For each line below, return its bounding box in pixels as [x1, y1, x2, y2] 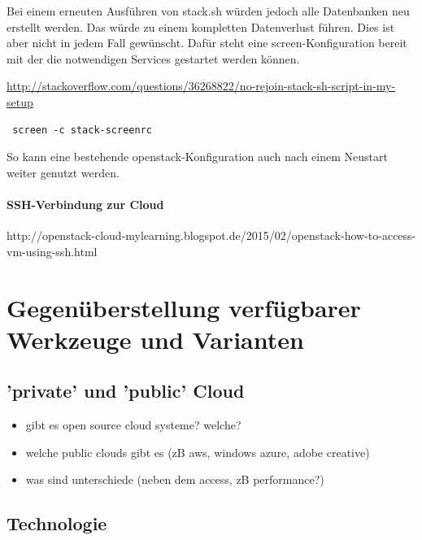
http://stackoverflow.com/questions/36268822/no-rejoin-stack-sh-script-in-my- [7, 77, 396, 94]
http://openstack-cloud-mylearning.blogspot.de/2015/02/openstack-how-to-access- [7, 227, 416, 244]
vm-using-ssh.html [7, 242, 98, 259]
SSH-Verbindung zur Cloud [7, 195, 164, 212]
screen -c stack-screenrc [12, 124, 152, 136]
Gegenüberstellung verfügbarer [7, 290, 361, 324]
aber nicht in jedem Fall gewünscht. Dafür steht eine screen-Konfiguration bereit [7, 34, 407, 51]
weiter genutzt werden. [7, 163, 120, 181]
